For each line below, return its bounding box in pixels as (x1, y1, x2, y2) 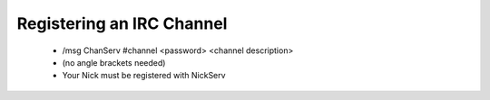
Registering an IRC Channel (16, 14, 228, 33)
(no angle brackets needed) (62, 57, 166, 68)
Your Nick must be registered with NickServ (62, 70, 226, 81)
